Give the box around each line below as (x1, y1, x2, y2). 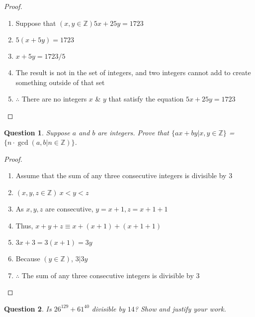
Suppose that (15, 17, 56, 28)
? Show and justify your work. (134, 303, 226, 314)
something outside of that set (15, 77, 105, 87)
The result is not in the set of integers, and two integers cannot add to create (15, 67, 251, 78)
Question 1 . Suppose (4, 127, 70, 137)
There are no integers (21, 94, 87, 104)
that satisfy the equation (108, 94, 184, 104)
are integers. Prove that (97, 127, 169, 137)
